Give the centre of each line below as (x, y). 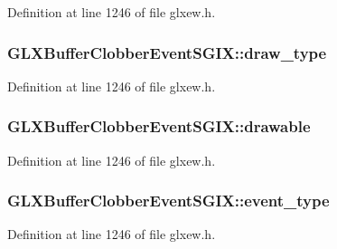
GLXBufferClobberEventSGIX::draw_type (167, 52)
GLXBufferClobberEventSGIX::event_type (168, 201)
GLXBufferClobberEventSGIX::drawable (159, 126)
